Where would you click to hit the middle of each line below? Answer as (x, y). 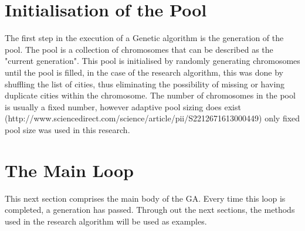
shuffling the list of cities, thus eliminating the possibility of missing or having (145, 84)
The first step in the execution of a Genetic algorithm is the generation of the (144, 38)
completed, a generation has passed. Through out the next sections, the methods (150, 210)
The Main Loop (69, 170)
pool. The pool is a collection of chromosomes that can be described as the (139, 49)
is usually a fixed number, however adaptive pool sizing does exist (123, 106)
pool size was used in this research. (67, 129)
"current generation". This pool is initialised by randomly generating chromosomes (152, 61)
